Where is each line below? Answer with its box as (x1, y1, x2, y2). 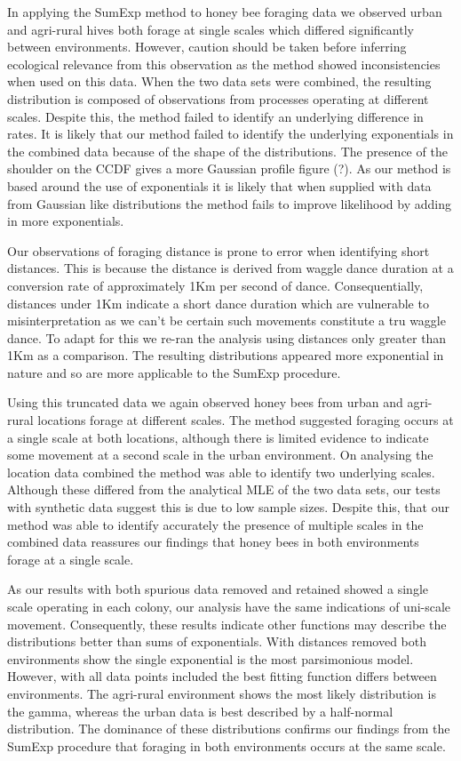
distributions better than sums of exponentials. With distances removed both (7, 632, 427, 651)
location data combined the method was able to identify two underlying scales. (7, 462, 435, 481)
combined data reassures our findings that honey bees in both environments (7, 533, 419, 551)
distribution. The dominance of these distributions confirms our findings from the (7, 719, 450, 738)
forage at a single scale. (7, 549, 134, 568)
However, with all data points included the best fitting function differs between (7, 667, 437, 685)
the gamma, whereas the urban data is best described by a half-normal (7, 701, 393, 720)
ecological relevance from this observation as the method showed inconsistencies (7, 54, 441, 73)
